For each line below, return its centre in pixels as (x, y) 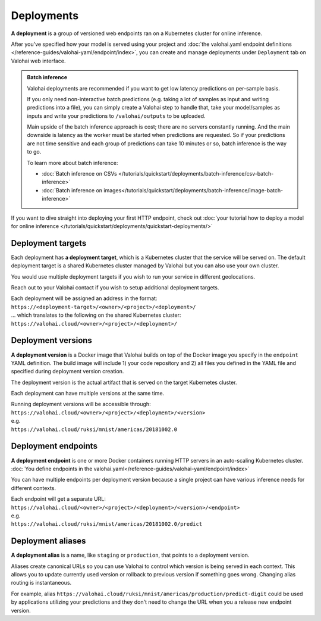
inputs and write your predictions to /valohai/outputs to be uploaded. (116, 116)
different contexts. (34, 488)
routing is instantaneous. (41, 583)
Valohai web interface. (38, 61)
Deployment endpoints (54, 446)
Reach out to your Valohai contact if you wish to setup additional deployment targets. (115, 288)
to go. (34, 152)
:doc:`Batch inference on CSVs (79, 174)
